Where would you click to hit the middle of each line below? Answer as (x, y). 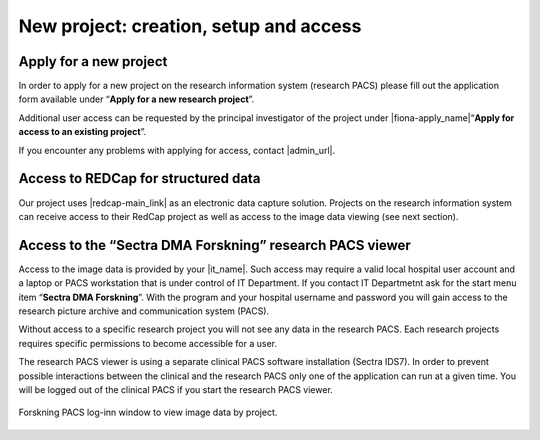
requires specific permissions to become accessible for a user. (147, 343)
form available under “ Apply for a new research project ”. (136, 99)
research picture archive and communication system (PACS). (144, 311)
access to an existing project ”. (82, 132)
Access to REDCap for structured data (139, 178)
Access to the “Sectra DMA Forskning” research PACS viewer (215, 245)
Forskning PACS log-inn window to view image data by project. (148, 412)
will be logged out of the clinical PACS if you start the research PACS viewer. (176, 389)
